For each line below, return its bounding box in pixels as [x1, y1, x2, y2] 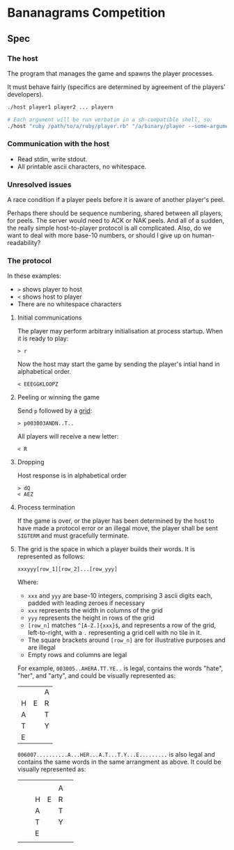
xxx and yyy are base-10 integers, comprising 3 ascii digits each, [27, 592, 213, 600]
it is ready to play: [17, 334, 69, 343]
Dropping [17, 458, 45, 466]
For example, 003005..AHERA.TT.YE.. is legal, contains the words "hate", [17, 664, 224, 672]
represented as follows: [17, 552, 85, 561]
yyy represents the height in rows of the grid [27, 614, 155, 622]
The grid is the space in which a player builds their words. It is [17, 545, 196, 553]
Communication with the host [7, 139, 110, 149]
